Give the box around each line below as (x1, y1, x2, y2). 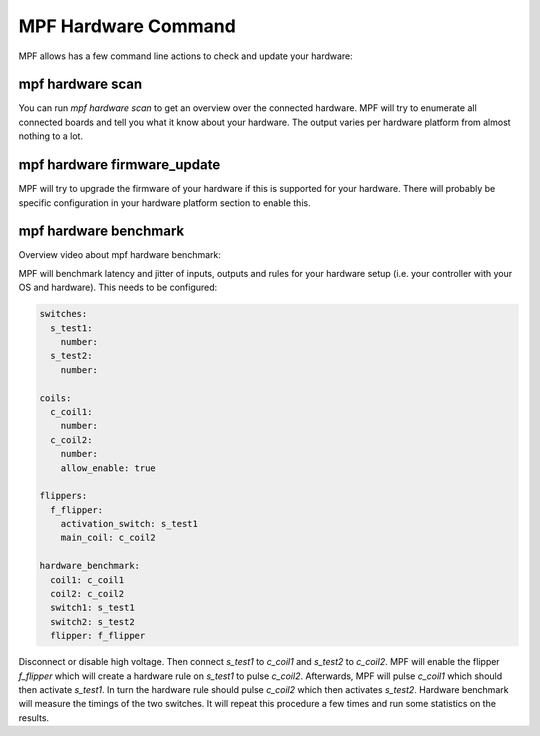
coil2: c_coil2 (50, 588, 125, 600)
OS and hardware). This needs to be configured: (18, 281, 218, 294)
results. (18, 711, 50, 724)
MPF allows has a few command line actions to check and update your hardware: (18, 50, 354, 62)
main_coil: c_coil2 (60, 532, 157, 544)
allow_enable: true (60, 462, 157, 474)
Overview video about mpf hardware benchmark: (18, 249, 222, 261)
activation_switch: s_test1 (60, 518, 199, 530)
